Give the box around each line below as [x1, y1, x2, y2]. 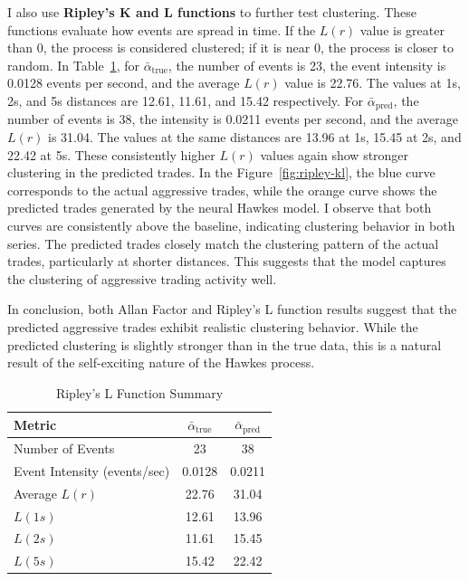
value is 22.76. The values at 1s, [284, 73, 461, 92]
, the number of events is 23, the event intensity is [167, 55, 446, 74]
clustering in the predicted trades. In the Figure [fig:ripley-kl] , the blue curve [7, 163, 435, 182]
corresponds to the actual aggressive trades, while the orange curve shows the [7, 180, 437, 199]
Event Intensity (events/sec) [14, 461, 170, 480]
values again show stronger [260, 145, 409, 164]
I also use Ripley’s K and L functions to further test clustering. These [7, 3, 416, 21]
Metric [14, 414, 57, 433]
